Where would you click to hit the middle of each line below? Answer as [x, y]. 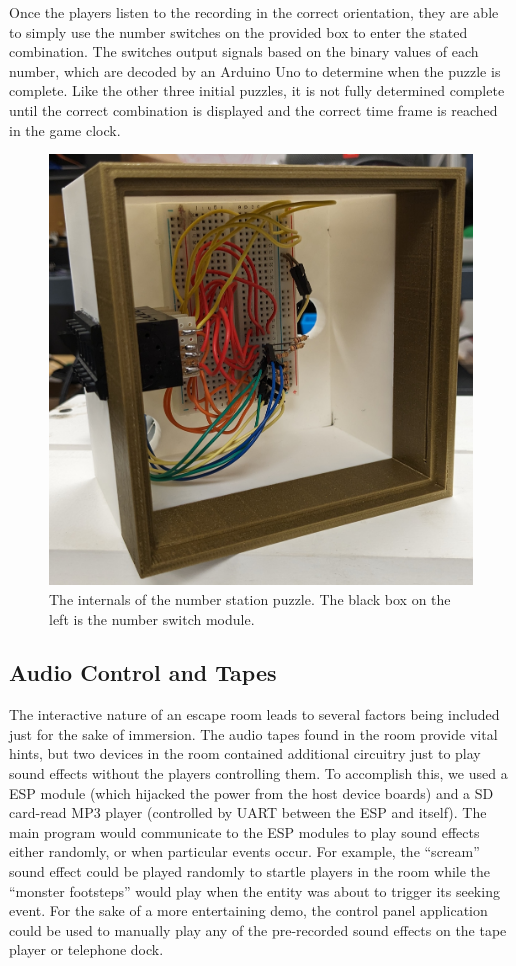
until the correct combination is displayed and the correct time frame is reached [253, 109]
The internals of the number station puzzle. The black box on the [250, 598]
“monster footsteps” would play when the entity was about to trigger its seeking [254, 890]
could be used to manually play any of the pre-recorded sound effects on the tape [258, 929]
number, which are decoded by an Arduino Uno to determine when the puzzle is [255, 70]
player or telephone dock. [86, 949]
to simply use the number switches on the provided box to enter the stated [238, 31]
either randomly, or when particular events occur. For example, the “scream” [244, 851]
